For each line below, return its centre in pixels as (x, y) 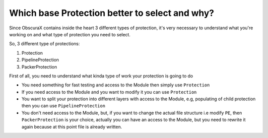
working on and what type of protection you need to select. (70, 34)
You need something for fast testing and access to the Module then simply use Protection (116, 85)
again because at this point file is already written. (72, 127)
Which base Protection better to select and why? (112, 13)
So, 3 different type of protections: (45, 44)
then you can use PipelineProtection (64, 106)
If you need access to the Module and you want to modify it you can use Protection (109, 92)
